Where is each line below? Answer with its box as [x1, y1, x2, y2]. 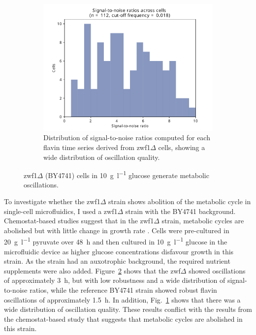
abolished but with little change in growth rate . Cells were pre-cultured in [4, 225, 229, 235]
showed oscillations [189, 265, 246, 275]
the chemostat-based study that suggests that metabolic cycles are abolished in [4, 313, 243, 324]
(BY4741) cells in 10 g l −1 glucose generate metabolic [45, 169, 209, 180]
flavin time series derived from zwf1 [43, 142, 151, 152]
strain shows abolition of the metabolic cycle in [108, 196, 251, 206]
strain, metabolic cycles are [161, 215, 244, 226]
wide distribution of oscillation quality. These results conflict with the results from [4, 304, 252, 314]
